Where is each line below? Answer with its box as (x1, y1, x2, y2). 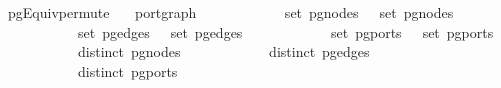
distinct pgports (77, 60, 178, 81)
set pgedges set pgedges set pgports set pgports (77, 21, 494, 42)
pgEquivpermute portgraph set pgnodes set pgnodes (7, 2, 454, 22)
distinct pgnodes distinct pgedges (77, 41, 370, 62)
